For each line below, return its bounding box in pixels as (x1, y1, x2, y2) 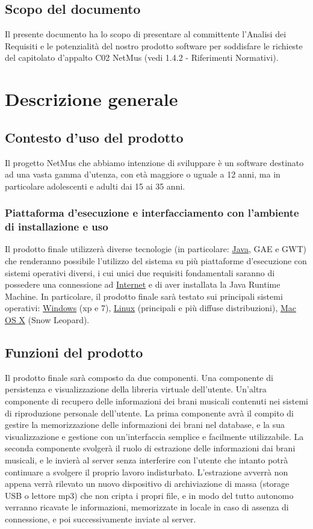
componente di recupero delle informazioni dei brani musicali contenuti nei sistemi (5, 395, 308, 407)
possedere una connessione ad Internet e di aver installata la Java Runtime (5, 278, 280, 291)
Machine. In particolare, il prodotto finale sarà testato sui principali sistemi (5, 289, 283, 302)
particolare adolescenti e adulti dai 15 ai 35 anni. (5, 179, 185, 192)
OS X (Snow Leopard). (5, 314, 90, 326)
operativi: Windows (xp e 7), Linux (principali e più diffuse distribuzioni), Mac (5, 302, 297, 314)
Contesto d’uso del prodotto (5, 128, 184, 146)
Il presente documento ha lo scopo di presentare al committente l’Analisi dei (5, 28, 287, 40)
